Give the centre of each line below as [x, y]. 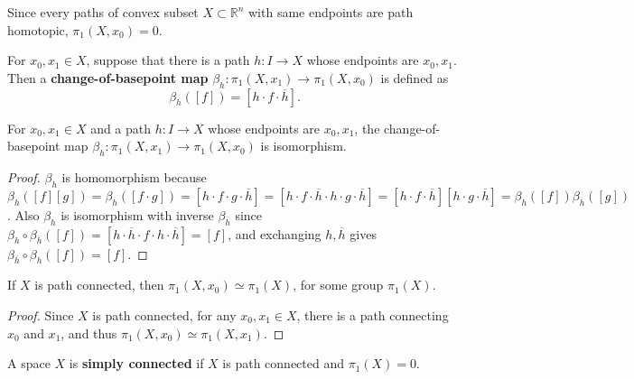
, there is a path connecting [373, 314]
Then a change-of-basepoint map [108, 77]
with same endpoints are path [331, 12]
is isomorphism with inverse [137, 214]
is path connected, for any [164, 314]
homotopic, [38, 29]
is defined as [415, 77]
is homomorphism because [134, 176]
